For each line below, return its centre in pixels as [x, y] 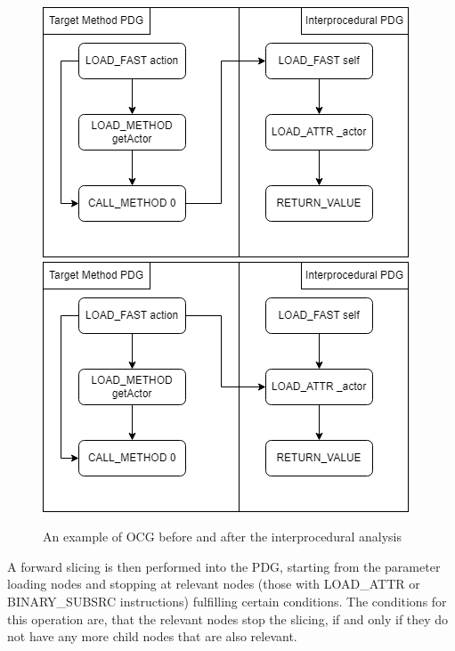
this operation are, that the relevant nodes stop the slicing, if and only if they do [228, 618]
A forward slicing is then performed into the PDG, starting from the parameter [224, 566]
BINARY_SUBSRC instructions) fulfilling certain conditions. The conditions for [227, 601]
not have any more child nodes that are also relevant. [152, 636]
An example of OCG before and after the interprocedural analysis [222, 537]
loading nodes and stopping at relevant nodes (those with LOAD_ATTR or [214, 584]
